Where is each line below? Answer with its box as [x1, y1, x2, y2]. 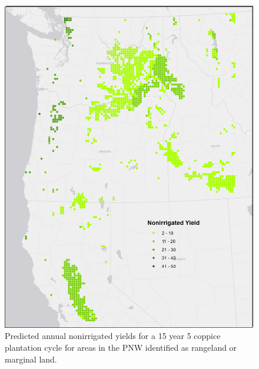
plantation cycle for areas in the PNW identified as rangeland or [5, 341, 237, 354]
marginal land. [5, 353, 57, 365]
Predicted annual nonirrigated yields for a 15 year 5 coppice [5, 330, 221, 342]
